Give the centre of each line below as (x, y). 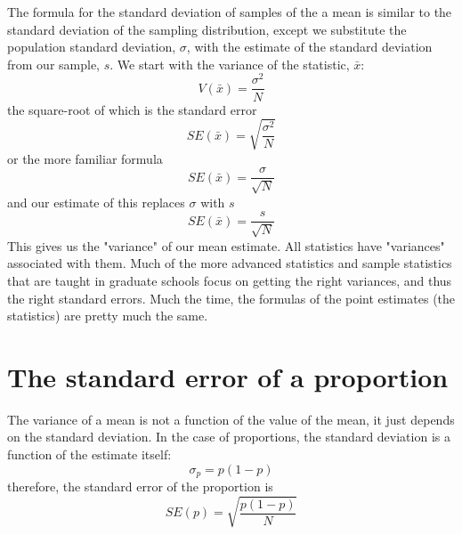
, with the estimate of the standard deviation (309, 47)
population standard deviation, (92, 47)
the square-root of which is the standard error (132, 109)
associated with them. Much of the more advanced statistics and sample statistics (230, 263)
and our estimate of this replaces (96, 202)
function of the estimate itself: (89, 454)
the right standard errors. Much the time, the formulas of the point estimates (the (231, 298)
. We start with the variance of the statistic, (230, 64)
